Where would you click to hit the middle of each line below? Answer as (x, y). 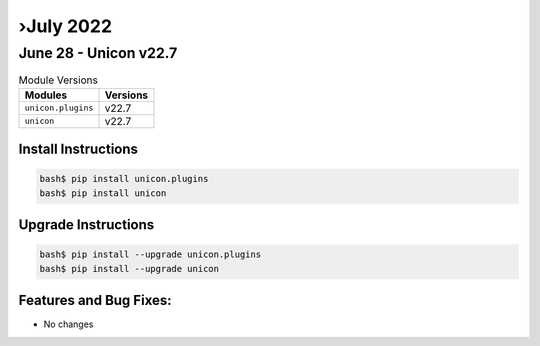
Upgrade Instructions (86, 225)
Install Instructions (78, 149)
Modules (46, 95)
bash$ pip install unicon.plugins (124, 179)
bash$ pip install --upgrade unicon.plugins (150, 254)
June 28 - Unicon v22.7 (98, 53)
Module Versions (58, 80)
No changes (68, 324)
